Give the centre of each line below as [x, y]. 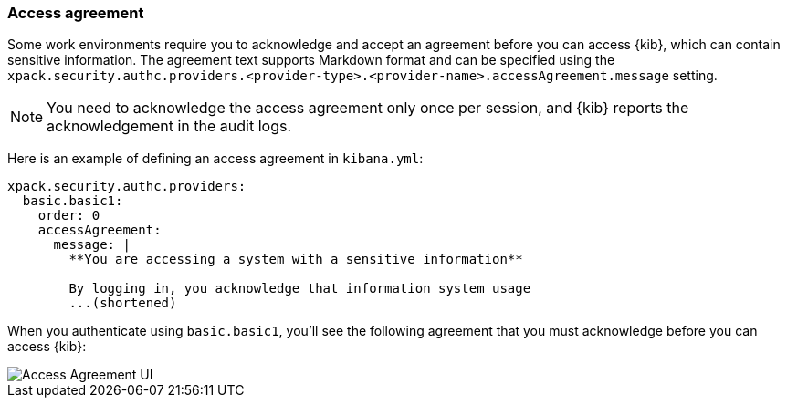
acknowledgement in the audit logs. [169, 126]
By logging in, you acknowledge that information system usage [300, 289]
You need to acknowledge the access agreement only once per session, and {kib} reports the [368, 108]
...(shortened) [123, 303]
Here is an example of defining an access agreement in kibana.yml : [215, 159]
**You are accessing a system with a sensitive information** [296, 260]
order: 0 [69, 216]
